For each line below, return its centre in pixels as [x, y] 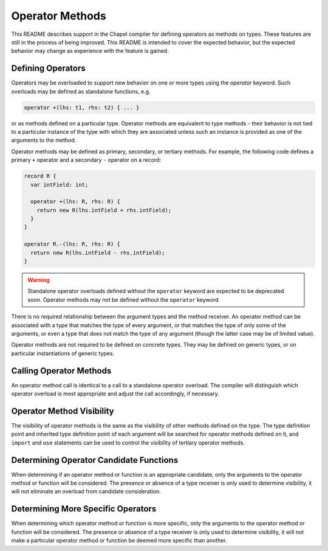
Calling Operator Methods [61, 371]
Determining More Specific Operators [84, 509]
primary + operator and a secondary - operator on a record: [86, 160]
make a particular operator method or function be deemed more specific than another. [119, 541]
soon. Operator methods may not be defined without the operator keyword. [124, 300]
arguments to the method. [44, 140]
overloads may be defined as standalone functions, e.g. [81, 91]
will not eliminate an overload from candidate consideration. [86, 491]
